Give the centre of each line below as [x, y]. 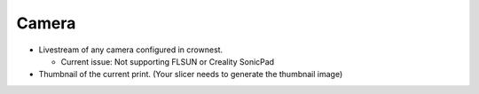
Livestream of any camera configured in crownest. [131, 50]
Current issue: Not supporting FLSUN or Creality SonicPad [168, 61]
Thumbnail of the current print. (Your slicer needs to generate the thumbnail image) [191, 74]
